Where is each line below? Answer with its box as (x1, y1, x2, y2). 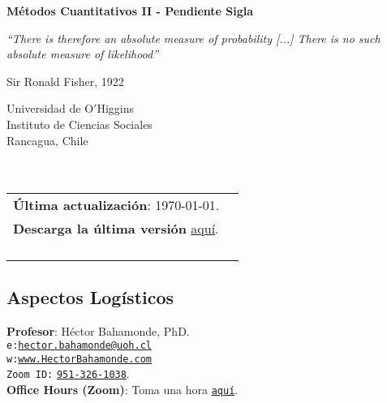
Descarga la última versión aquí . (13, 219, 219, 238)
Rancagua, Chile (6, 131, 88, 148)
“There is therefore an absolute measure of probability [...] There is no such (6, 29, 381, 46)
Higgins (97, 100, 135, 117)
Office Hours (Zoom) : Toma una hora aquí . (6, 381, 239, 398)
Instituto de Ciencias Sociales (6, 115, 153, 132)
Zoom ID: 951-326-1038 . (6, 365, 130, 382)
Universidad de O (6, 100, 94, 117)
